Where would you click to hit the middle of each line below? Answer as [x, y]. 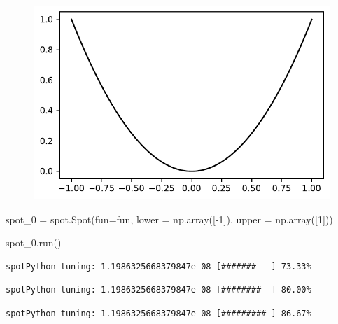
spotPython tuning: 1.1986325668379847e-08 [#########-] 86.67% [159, 313]
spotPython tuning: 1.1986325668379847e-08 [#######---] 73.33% [159, 266]
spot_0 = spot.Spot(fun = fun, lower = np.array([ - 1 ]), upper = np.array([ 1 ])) [169, 219]
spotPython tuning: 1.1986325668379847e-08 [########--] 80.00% [159, 290]
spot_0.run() [34, 242]
